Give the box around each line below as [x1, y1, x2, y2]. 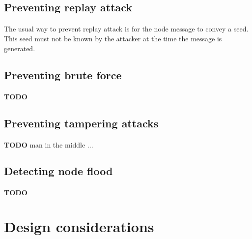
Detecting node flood [4, 163, 113, 179]
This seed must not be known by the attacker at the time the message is [4, 33, 222, 43]
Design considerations [4, 216, 154, 237]
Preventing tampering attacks [4, 115, 159, 130]
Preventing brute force [4, 67, 122, 82]
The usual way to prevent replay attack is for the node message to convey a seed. [4, 24, 249, 34]
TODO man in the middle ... [4, 139, 93, 149]
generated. [4, 43, 35, 53]
